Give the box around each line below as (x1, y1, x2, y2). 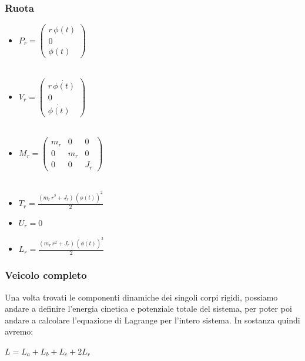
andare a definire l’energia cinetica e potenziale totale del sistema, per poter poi (5, 302, 292, 315)
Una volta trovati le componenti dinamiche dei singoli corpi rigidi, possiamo (5, 291, 278, 303)
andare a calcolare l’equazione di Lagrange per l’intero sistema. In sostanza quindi (5, 313, 300, 326)
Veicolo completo (5, 268, 87, 282)
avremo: (5, 325, 33, 338)
